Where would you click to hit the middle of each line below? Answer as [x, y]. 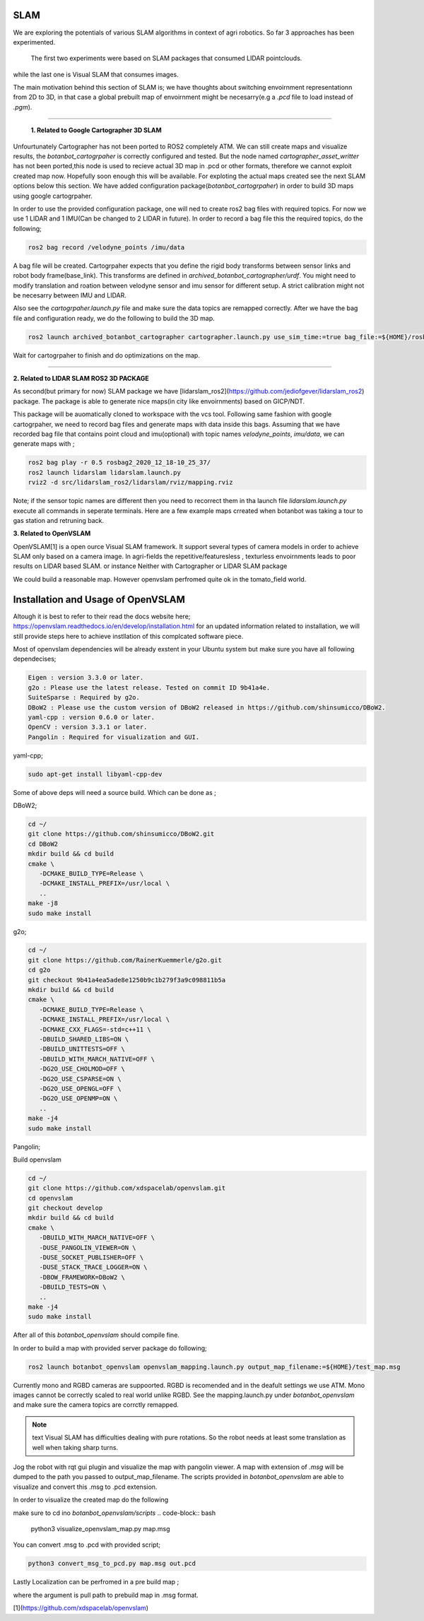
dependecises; [35, 659]
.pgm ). [23, 107]
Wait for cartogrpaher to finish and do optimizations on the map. [107, 355]
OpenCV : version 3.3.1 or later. [88, 727]
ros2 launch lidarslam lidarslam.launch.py [105, 472]
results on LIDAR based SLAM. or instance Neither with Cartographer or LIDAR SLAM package [150, 566]
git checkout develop [65, 1208]
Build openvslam [37, 1160]
